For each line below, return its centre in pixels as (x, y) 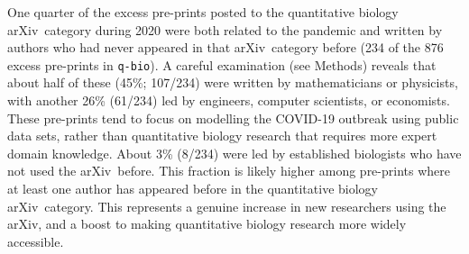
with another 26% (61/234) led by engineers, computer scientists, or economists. (229, 100)
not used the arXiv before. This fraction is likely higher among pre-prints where (229, 171)
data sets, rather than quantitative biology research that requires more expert (222, 136)
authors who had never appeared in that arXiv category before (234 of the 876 (225, 47)
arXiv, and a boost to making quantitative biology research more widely (207, 224)
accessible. (36, 241)
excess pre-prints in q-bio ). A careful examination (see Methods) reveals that (222, 64)
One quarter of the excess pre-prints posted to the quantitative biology (203, 12)
